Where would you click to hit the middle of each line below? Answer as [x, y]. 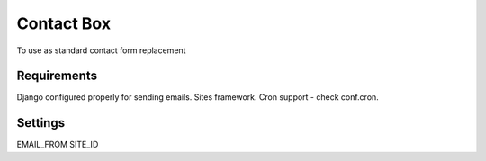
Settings [41, 123]
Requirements [57, 76]
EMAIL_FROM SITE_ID [58, 145]
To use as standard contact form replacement [101, 50]
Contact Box [64, 23]
